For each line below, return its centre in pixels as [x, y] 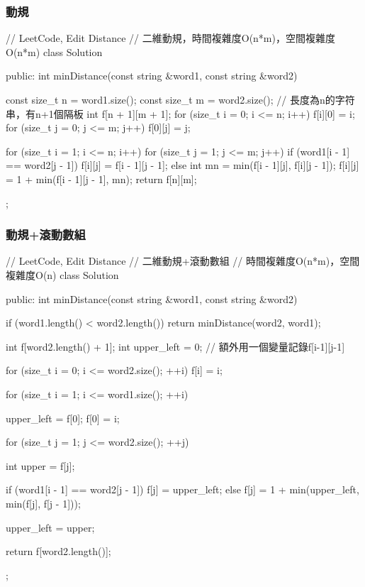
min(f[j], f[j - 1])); [43, 503]
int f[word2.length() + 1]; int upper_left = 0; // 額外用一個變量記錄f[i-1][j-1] [175, 346]
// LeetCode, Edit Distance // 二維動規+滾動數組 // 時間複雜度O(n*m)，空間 [183, 261]
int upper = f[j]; [40, 465]
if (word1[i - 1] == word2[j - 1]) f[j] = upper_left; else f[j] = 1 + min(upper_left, [182, 489]
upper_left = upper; [50, 527]
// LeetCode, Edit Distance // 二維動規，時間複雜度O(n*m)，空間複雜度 [170, 38]
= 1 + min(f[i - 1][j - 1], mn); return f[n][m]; [101, 179]
